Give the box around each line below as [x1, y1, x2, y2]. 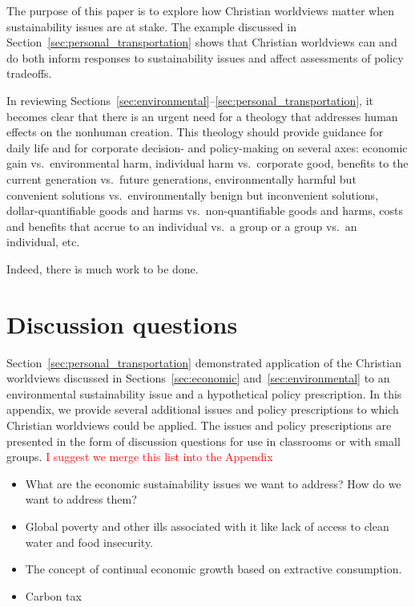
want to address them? [25, 491, 137, 508]
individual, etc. [6, 233, 80, 250]
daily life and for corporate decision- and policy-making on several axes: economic [6, 139, 408, 156]
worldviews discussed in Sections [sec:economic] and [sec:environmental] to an [6, 370, 390, 386]
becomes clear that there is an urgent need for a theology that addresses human [6, 107, 398, 124]
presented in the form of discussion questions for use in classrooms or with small [6, 432, 401, 449]
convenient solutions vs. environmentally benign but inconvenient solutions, [6, 186, 379, 203]
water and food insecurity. [25, 533, 154, 550]
